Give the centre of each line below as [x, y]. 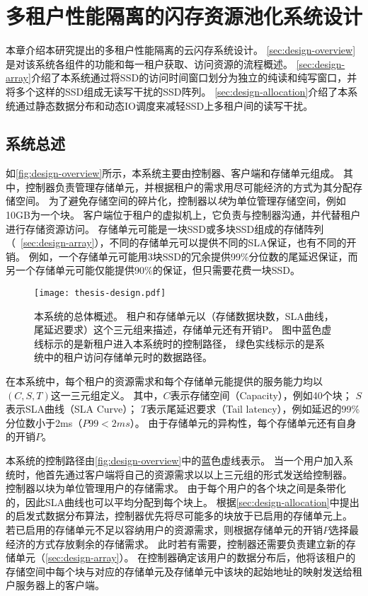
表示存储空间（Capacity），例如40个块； [261, 395]
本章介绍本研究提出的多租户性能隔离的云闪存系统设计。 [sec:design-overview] [181, 50]
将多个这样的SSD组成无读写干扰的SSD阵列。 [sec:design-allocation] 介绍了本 [177, 91]
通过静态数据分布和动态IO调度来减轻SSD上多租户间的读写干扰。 [164, 105]
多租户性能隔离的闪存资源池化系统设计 [184, 16]
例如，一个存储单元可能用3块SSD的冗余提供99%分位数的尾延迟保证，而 [193, 256]
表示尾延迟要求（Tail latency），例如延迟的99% [253, 409]
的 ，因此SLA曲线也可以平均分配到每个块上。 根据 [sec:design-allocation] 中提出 [183, 502]
